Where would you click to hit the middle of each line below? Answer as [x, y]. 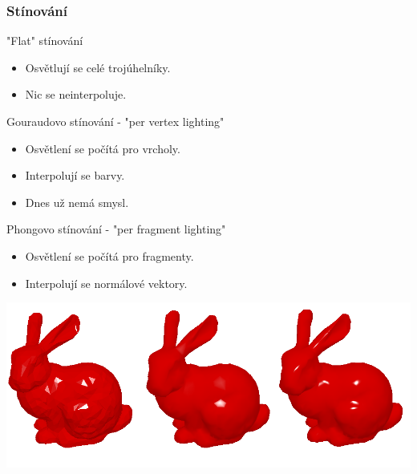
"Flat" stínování [45, 41]
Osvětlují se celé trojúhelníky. [98, 67]
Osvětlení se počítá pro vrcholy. [103, 148]
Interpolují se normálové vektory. [106, 283]
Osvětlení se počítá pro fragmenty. [109, 255]
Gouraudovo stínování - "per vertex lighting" [115, 121]
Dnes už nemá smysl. [77, 202]
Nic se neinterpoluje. [76, 94]
